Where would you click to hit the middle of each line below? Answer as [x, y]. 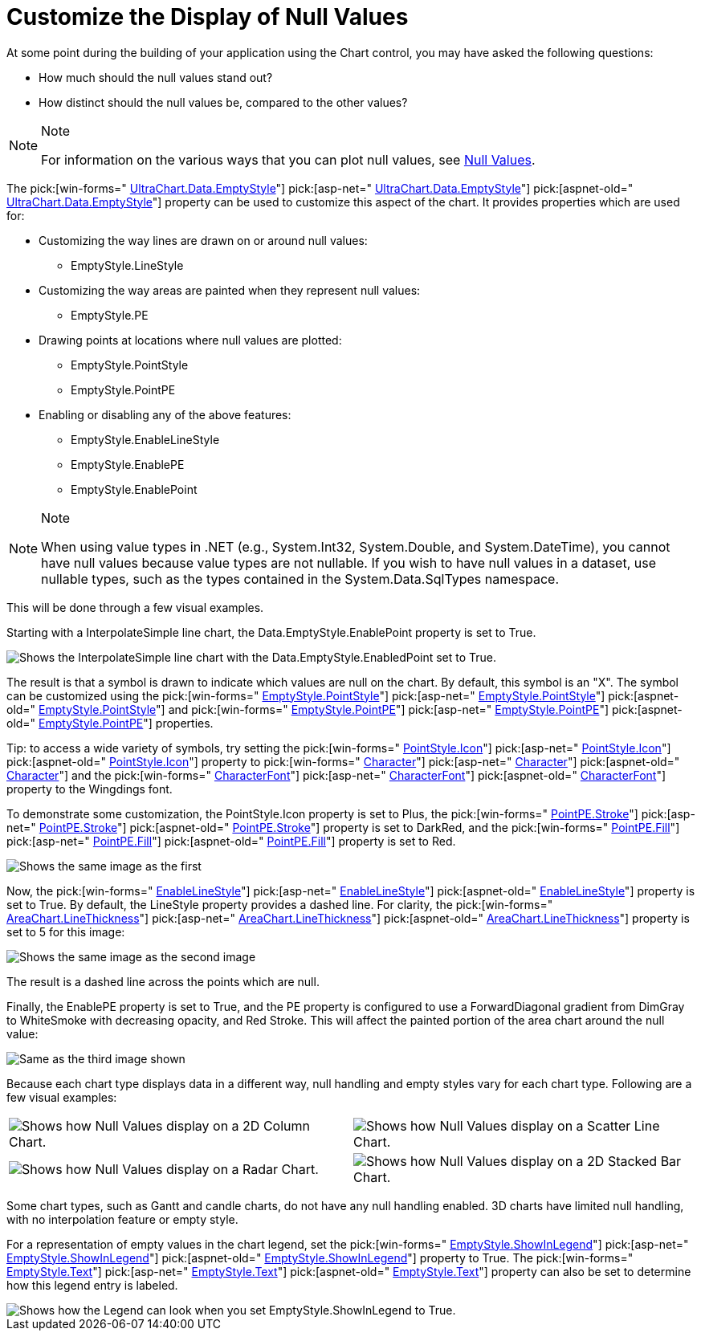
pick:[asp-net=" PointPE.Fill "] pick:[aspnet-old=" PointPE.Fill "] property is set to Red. [231, 841]
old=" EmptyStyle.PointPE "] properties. [110, 723]
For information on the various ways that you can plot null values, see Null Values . [288, 159]
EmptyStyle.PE [110, 315]
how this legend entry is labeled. [92, 1285]
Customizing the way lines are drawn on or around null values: [203, 240]
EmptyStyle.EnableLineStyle [145, 439]
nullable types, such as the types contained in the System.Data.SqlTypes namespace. [300, 579]
